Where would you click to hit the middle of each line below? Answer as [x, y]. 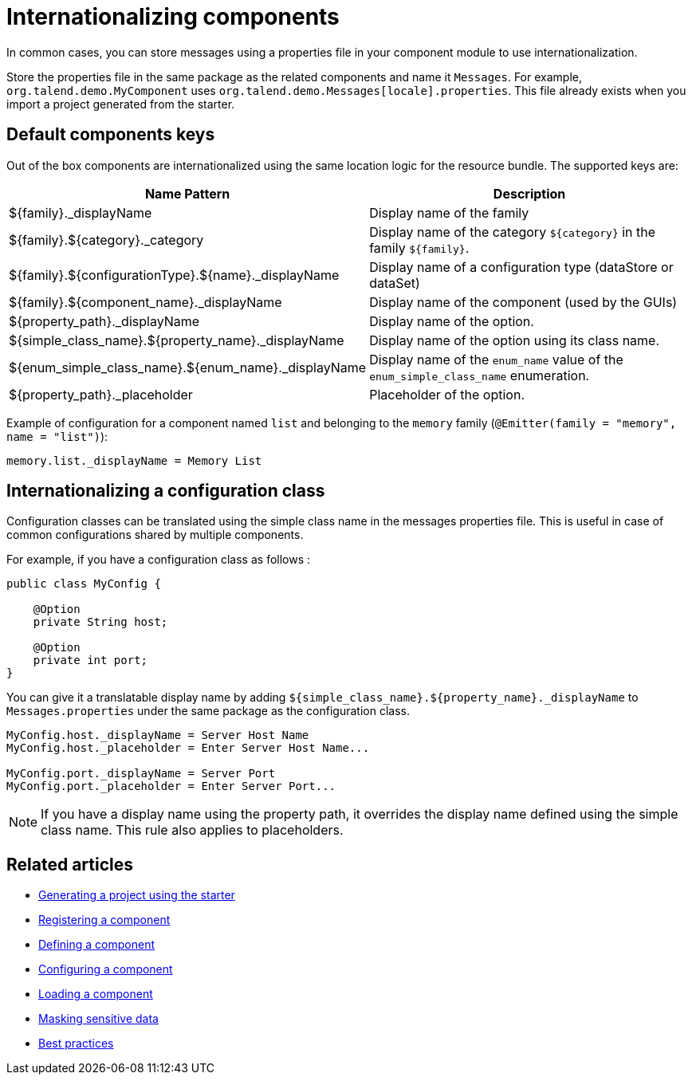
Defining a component [97, 945]
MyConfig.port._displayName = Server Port [141, 774]
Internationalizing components [173, 17]
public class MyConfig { [84, 584]
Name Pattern [187, 193]
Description [529, 193]
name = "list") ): [57, 436]
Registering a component [104, 920]
